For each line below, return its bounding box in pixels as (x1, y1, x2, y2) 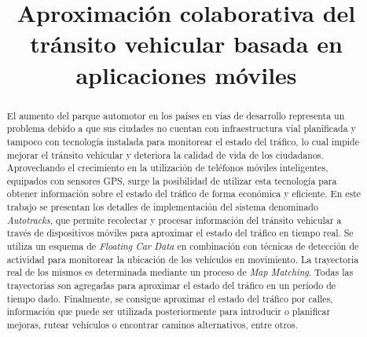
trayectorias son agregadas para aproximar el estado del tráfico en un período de (6, 279, 336, 292)
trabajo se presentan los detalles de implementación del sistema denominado (6, 200, 318, 214)
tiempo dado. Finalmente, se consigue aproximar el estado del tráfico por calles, (6, 291, 333, 305)
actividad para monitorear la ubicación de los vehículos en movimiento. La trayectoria (6, 252, 359, 266)
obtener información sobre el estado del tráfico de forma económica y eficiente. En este (6, 187, 361, 200)
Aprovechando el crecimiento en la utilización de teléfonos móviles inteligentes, (6, 161, 328, 174)
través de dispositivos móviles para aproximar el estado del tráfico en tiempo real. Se (6, 226, 354, 240)
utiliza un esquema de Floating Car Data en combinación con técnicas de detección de (6, 240, 359, 253)
